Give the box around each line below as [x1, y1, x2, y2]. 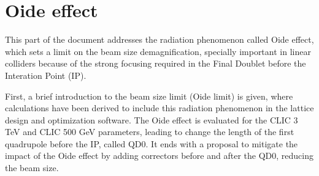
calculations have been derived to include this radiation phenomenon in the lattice [5, 101, 314, 114]
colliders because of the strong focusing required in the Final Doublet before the [5, 57, 306, 70]
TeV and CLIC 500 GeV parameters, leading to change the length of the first [5, 125, 294, 138]
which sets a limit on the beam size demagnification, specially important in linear [5, 45, 311, 57]
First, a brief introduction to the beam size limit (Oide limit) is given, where [5, 89, 293, 102]
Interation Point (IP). [5, 68, 86, 81]
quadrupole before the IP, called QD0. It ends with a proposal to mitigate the [5, 137, 298, 150]
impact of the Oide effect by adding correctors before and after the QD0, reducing [5, 149, 313, 162]
